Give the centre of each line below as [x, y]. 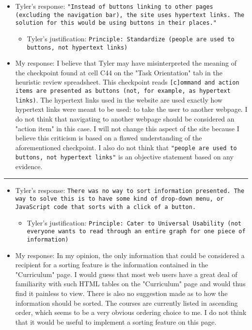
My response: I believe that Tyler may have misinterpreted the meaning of [126, 63]
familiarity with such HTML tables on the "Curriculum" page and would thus [130, 284]
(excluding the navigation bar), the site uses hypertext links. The [130, 15]
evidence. [29, 166]
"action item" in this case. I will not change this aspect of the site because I [127, 128]
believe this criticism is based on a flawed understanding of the [109, 138]
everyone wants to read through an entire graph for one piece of [136, 232]
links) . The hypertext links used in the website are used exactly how [119, 99]
